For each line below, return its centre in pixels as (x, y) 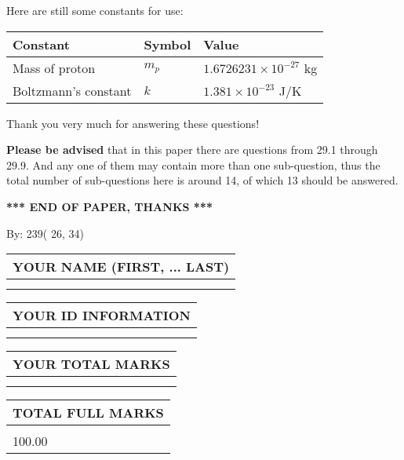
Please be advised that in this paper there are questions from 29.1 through (192, 150)
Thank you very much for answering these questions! (133, 123)
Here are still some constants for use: (95, 10)
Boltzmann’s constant (72, 90)
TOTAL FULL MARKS (88, 413)
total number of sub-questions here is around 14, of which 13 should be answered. (202, 180)
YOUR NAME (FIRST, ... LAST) (121, 267)
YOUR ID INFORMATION (102, 316)
